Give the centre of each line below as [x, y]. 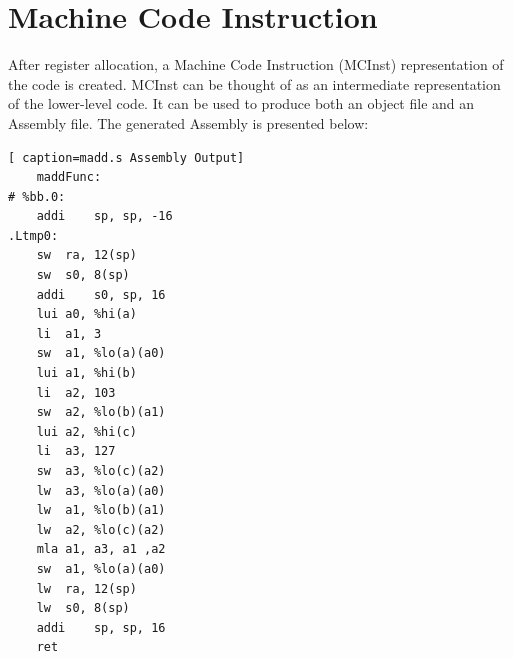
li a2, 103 [76, 392]
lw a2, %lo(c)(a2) [101, 529]
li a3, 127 [76, 451]
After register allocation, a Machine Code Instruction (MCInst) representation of [256, 64]
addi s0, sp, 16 [101, 294]
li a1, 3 [69, 333]
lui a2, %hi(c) [86, 431]
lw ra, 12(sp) [86, 588]
